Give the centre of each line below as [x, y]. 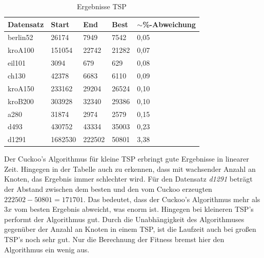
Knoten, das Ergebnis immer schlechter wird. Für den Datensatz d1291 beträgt [128, 179]
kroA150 [21, 88]
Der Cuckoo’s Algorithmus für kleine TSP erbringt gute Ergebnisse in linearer [127, 159]
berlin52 [21, 37]
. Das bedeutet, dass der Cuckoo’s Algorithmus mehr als [172, 199]
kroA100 [21, 50]
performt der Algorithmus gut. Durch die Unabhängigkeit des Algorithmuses [124, 219]
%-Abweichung [169, 24]
